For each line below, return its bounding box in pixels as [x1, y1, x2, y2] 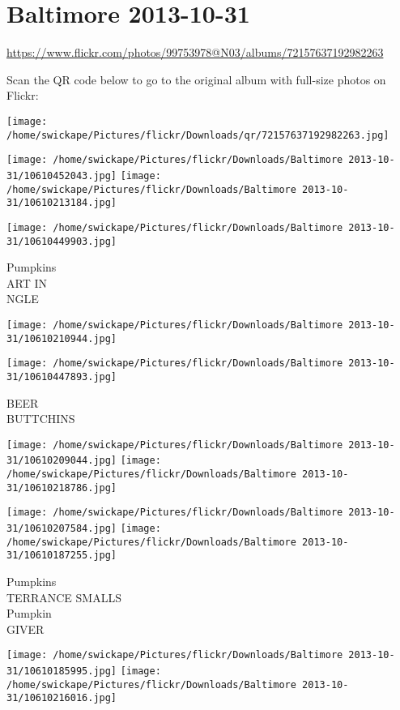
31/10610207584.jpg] [6, 523, 117, 535]
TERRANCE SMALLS [6, 588, 121, 605]
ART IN [6, 274, 47, 291]
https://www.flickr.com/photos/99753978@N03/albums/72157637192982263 [6, 44, 384, 61]
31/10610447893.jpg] [6, 370, 117, 383]
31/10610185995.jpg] [6, 665, 117, 678]
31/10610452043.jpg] [6, 169, 117, 182]
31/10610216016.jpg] [6, 692, 117, 704]
